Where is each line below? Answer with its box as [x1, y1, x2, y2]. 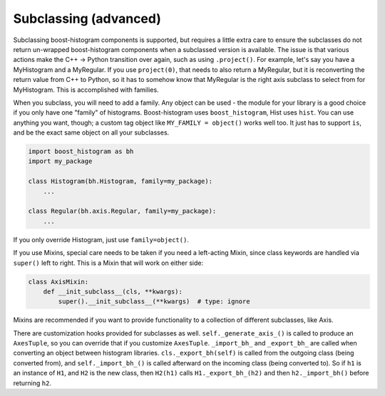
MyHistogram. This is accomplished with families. [13, 85, 160, 94]
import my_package [28, 157, 93, 165]
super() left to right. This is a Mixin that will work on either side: [13, 259, 203, 267]
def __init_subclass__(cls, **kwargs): [43, 287, 183, 296]
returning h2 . [13, 378, 51, 387]
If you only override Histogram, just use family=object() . [13, 235, 189, 244]
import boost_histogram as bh [28, 147, 134, 156]
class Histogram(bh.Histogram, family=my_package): [28, 177, 213, 185]
